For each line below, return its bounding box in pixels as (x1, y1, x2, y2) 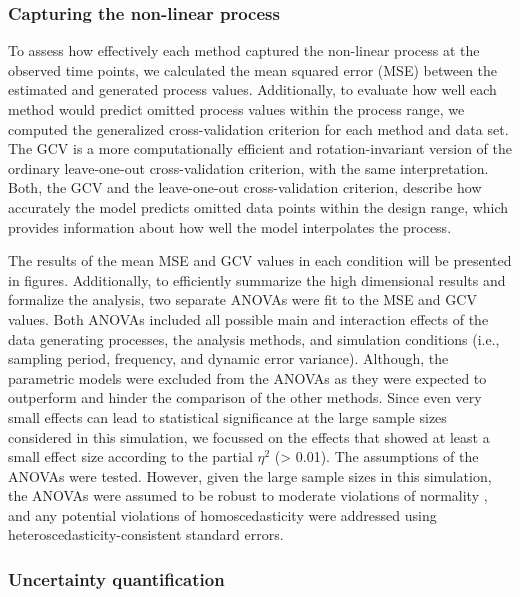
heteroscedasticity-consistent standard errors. (8, 524, 284, 545)
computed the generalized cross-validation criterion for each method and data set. (8, 118, 509, 139)
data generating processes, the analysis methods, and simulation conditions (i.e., (8, 328, 500, 349)
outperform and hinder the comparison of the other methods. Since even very (8, 387, 482, 408)
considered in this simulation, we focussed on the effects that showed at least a (8, 426, 490, 447)
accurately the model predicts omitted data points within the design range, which (8, 196, 509, 217)
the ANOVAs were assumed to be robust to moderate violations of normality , (8, 485, 488, 506)
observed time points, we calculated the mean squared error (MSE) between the (8, 59, 498, 80)
